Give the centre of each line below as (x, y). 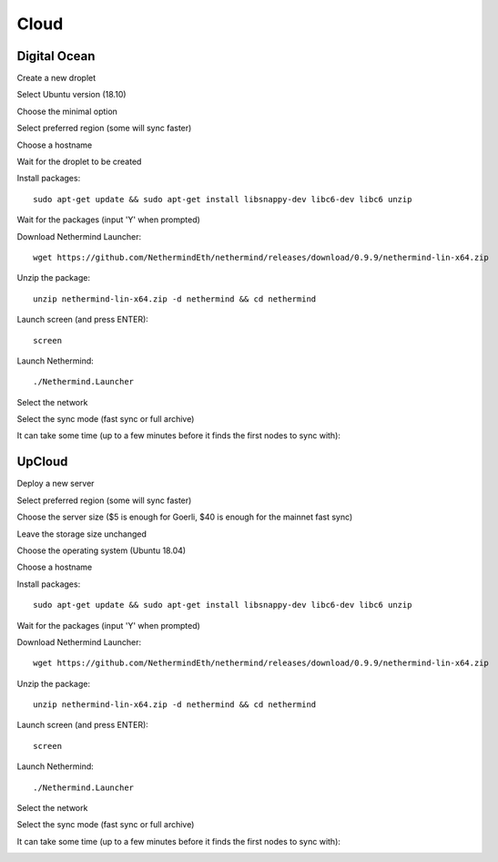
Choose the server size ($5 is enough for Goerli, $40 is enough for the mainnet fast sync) (185, 517)
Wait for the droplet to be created (79, 162)
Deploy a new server (56, 484)
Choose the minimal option (67, 111)
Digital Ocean (56, 56)
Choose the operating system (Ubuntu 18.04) (102, 550)
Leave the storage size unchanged (82, 534)
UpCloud (42, 462)
